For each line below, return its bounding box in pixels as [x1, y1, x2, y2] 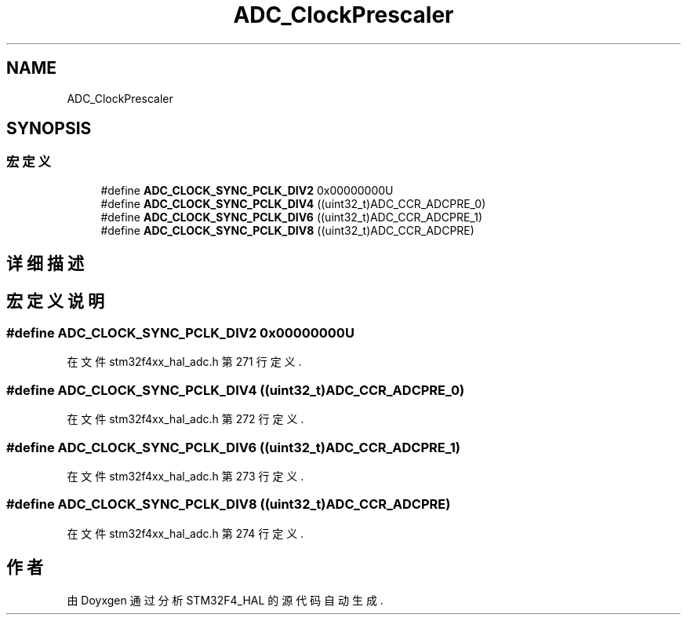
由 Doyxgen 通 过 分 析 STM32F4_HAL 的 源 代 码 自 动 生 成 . [67, 593, 383, 607]
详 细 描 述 [6, 254, 84, 274]
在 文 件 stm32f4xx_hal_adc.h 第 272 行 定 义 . [67, 412, 304, 426]
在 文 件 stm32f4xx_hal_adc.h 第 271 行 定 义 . [67, 355, 302, 369]
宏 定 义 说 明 [6, 290, 104, 311]
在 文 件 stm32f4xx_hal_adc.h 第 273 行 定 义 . [67, 469, 304, 483]
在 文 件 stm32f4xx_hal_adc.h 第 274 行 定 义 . [67, 526, 304, 540]
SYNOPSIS [6, 119, 92, 139]
